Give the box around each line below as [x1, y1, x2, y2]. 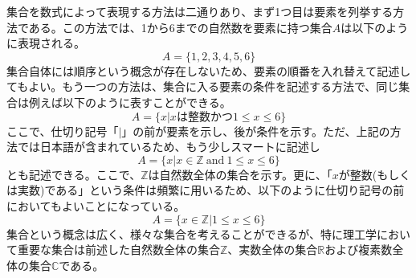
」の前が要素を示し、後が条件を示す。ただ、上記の [121, 122, 390, 139]
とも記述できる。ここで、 [6, 166, 141, 182]
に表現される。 [6, 35, 85, 51]
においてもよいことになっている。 [6, 197, 186, 214]
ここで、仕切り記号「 [6, 122, 119, 139]
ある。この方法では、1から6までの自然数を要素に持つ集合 [28, 18, 332, 35]
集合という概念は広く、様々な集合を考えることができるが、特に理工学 [6, 225, 377, 242]
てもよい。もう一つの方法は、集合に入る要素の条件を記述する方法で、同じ [6, 78, 399, 95]
